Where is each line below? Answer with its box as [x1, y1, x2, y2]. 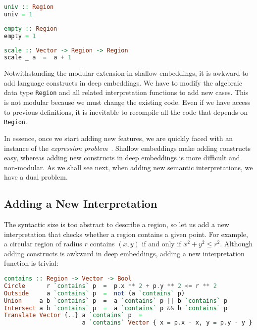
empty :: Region [4, 25, 57, 32]
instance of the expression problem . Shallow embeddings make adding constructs [4, 142, 251, 153]
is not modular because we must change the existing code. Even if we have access [4, 97, 251, 107]
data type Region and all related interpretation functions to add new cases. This [4, 87, 249, 97]
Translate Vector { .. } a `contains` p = [4, 312, 143, 319]
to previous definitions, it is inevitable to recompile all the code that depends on [4, 106, 248, 117]
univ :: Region [4, 3, 54, 10]
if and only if [142, 238, 181, 249]
